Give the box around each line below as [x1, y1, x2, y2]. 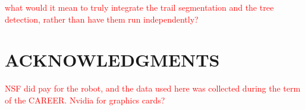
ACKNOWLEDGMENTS [5, 48, 220, 72]
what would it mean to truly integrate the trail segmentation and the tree [5, 1, 274, 13]
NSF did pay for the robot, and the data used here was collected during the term [5, 82, 301, 95]
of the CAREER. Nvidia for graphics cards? [5, 93, 165, 106]
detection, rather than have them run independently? [5, 12, 199, 25]
